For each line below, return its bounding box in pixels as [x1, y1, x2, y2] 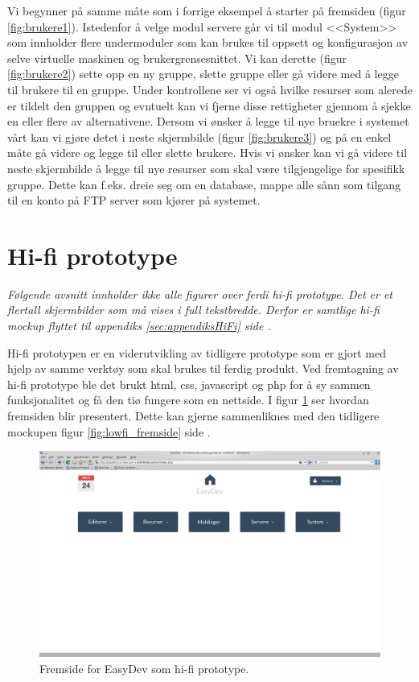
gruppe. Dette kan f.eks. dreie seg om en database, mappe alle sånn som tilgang [7, 176, 401, 192]
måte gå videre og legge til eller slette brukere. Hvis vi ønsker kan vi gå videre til [7, 144, 408, 161]
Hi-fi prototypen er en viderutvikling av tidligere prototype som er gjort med [7, 344, 386, 361]
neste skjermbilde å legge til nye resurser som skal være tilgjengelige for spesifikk [7, 159, 405, 176]
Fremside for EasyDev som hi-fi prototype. [39, 659, 249, 676]
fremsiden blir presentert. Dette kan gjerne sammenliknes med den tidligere [7, 407, 380, 424]
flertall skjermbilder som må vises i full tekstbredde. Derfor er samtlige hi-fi [7, 301, 380, 318]
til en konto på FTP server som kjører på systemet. [7, 192, 261, 209]
